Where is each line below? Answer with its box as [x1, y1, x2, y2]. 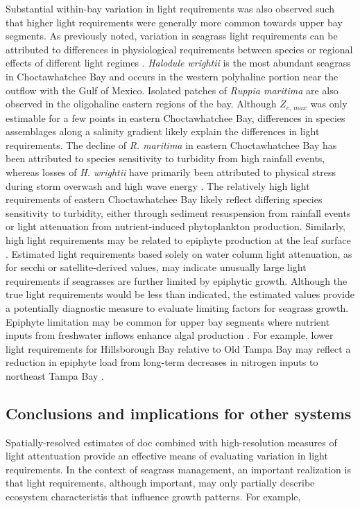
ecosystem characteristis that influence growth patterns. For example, [6, 489, 301, 504]
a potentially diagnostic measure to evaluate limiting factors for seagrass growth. [6, 300, 349, 315]
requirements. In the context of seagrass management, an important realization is [6, 462, 351, 476]
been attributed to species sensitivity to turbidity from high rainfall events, [6, 151, 325, 166]
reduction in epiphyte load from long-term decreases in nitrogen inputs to [6, 355, 318, 369]
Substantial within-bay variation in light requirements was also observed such [6, 1, 334, 15]
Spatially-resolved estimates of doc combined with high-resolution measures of [6, 435, 337, 449]
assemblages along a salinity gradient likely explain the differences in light [6, 124, 320, 139]
